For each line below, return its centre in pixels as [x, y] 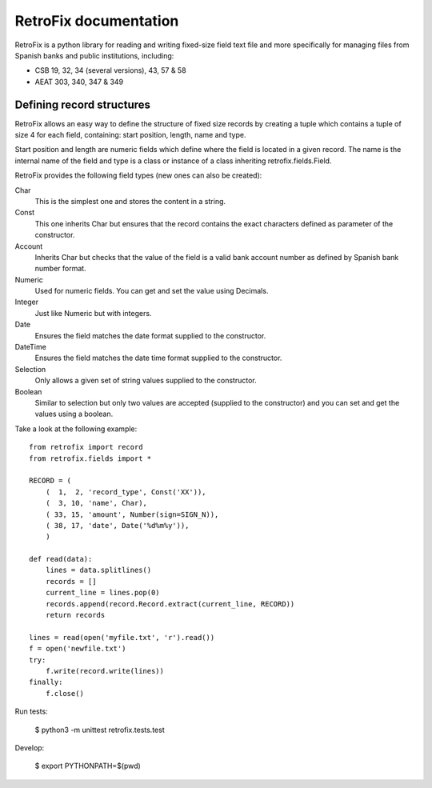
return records [75, 615]
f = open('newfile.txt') [78, 649]
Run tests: [31, 711]
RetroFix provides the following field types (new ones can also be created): [138, 175]
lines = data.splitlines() [98, 570]
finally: [46, 682]
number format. [61, 269]
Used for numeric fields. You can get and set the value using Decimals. [152, 291]
